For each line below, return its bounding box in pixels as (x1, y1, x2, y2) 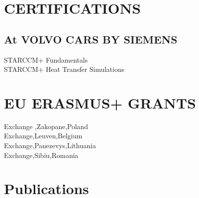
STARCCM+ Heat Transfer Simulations (4, 64, 125, 74)
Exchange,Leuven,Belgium (4, 131, 83, 141)
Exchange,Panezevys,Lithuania (4, 140, 96, 151)
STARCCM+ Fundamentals (4, 54, 88, 65)
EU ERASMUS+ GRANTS (4, 92, 196, 112)
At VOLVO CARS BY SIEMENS (4, 31, 177, 46)
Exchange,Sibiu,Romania (4, 150, 79, 160)
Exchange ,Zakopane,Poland (4, 121, 88, 131)
